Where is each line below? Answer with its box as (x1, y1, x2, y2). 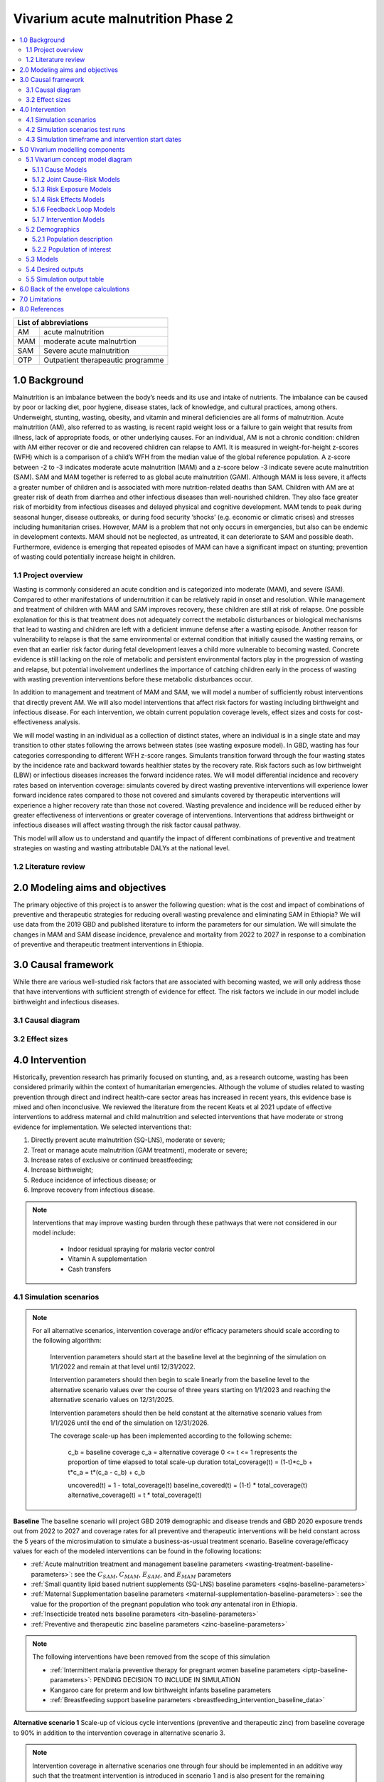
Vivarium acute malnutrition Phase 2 (13, 11, 234, 26)
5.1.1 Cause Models (32, 165, 87, 174)
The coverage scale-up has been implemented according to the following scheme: (50, 1431, 292, 1440)
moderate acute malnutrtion (43, 336, 137, 346)
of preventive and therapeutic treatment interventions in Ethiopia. (13, 940, 204, 949)
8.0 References (19, 305, 64, 314)
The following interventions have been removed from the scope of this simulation (32, 1652, 270, 1661)
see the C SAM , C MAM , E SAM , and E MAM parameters (74, 1570, 232, 1580)
